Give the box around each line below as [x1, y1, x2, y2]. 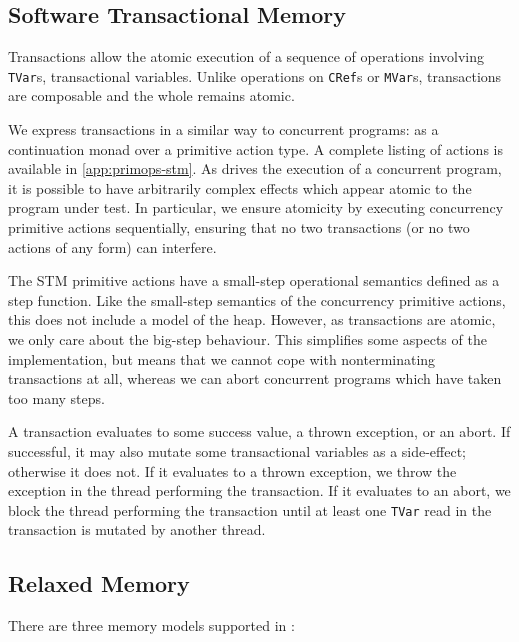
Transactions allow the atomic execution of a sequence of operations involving [8, 46, 484, 67]
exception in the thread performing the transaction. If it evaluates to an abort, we [8, 480, 511, 501]
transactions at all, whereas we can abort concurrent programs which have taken [8, 368, 502, 389]
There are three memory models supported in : [8, 615, 295, 636]
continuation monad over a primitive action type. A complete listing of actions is [8, 138, 503, 159]
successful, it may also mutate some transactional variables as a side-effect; [8, 440, 467, 461]
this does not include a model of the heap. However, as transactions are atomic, [8, 309, 496, 330]
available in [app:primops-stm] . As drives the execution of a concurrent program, [8, 158, 502, 179]
